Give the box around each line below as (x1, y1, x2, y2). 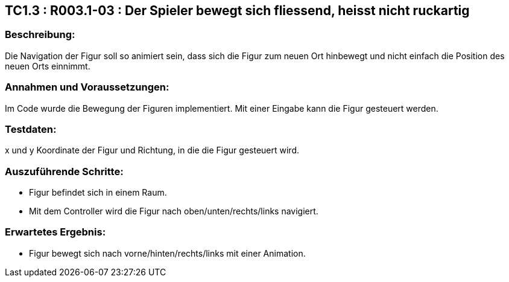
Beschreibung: (5, 28, 75, 41)
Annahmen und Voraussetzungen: (5, 81, 169, 94)
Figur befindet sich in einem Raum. (29, 187, 167, 198)
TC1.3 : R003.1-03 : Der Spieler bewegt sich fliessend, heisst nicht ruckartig (5, 3, 470, 18)
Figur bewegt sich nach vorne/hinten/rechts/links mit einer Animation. (29, 248, 306, 258)
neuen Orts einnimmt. (5, 60, 90, 71)
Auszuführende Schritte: (5, 165, 124, 178)
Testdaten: (5, 123, 57, 135)
